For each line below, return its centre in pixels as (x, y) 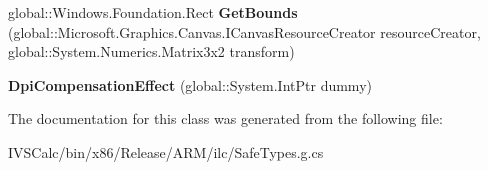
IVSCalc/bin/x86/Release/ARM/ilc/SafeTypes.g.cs (166, 151)
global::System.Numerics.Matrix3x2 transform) (151, 51)
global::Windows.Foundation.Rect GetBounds (153, 12)
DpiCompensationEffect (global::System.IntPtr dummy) (190, 84)
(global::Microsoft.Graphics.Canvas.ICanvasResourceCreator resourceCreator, (244, 31)
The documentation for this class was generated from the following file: (225, 118)
